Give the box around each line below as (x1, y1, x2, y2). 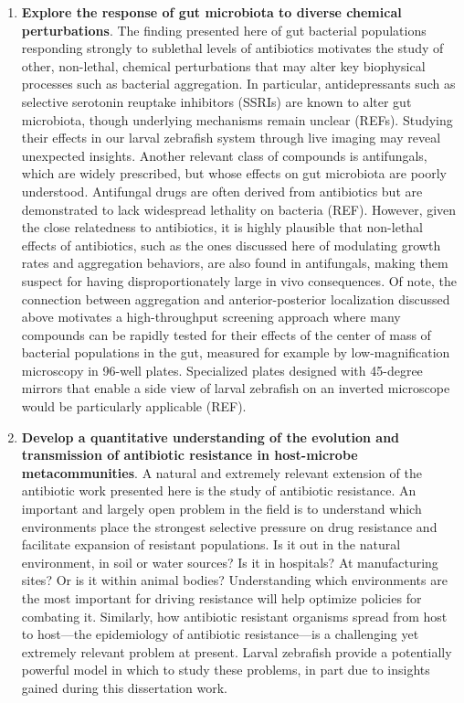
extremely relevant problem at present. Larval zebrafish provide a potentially (21, 642, 452, 661)
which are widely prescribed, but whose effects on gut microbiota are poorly (21, 164, 447, 183)
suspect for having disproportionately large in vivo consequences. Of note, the (21, 271, 457, 290)
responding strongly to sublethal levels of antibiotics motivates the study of (21, 38, 444, 58)
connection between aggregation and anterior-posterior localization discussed (21, 289, 450, 308)
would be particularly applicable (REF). (21, 397, 247, 416)
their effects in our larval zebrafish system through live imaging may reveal (21, 128, 441, 147)
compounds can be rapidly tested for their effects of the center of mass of (21, 325, 431, 344)
